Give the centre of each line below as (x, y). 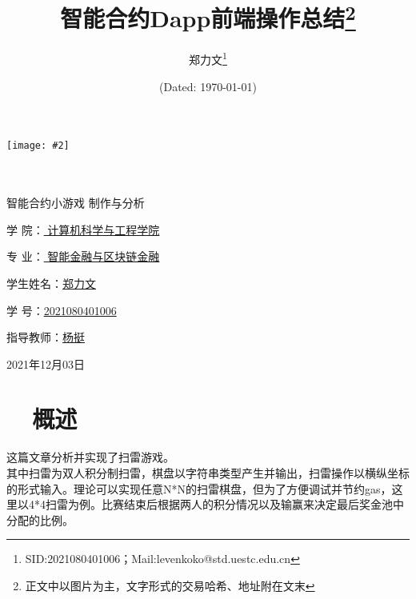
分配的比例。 (40, 519)
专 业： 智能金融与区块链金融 (83, 256)
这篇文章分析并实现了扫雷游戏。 (90, 457)
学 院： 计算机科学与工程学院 (83, 229)
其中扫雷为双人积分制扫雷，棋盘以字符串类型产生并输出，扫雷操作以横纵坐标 (208, 473)
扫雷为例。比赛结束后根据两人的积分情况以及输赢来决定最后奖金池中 (224, 504)
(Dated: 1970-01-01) (208, 86)
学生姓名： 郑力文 (51, 283)
